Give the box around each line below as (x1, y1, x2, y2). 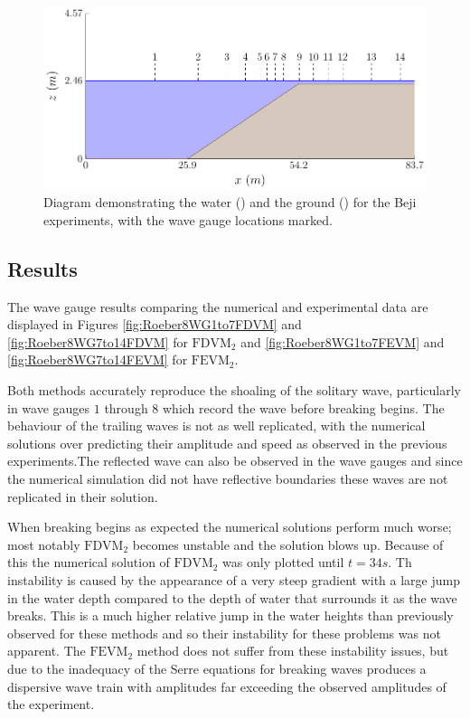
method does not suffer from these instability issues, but (136, 641, 449, 660)
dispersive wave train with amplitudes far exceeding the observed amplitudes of (7, 676, 446, 695)
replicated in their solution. (7, 487, 158, 506)
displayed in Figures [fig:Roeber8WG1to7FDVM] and (7, 315, 302, 334)
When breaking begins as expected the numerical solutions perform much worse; (7, 517, 452, 536)
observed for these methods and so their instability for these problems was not (7, 623, 441, 642)
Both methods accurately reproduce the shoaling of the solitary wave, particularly (7, 381, 461, 400)
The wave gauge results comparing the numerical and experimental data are (7, 297, 428, 316)
